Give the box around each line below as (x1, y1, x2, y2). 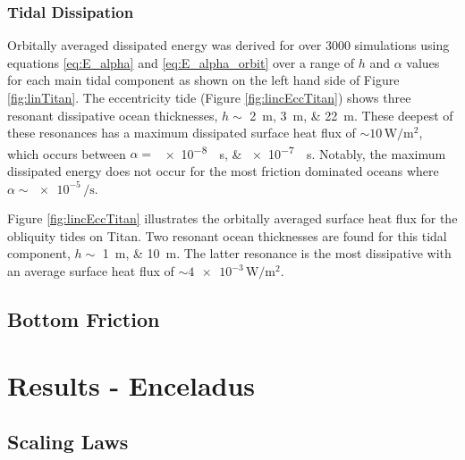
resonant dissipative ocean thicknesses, (7, 105, 218, 124)
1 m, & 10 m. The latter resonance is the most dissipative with (102, 244, 452, 263)
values (406, 53, 440, 71)
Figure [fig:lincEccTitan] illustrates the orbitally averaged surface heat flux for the (7, 209, 458, 228)
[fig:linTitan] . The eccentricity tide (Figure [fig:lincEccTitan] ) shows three (7, 88, 411, 106)
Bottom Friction (7, 305, 160, 332)
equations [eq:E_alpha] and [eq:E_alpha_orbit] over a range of (7, 53, 355, 71)
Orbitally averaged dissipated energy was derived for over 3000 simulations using (7, 36, 450, 54)
